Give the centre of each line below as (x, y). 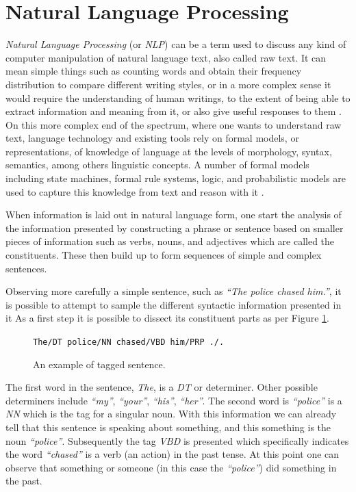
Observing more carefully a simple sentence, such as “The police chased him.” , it (174, 291)
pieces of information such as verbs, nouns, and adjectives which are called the (170, 241)
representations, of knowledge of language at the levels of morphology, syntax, (169, 151)
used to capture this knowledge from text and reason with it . (135, 191)
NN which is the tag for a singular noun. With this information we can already (171, 414)
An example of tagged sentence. (99, 364)
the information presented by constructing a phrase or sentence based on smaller (175, 228)
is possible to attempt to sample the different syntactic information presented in (174, 304)
